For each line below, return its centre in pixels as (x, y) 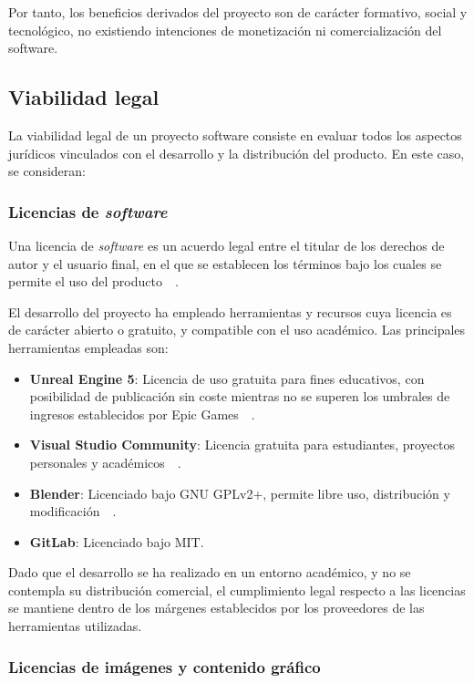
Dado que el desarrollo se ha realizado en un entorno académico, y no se (210, 572)
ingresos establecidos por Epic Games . (142, 414)
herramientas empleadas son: (88, 347)
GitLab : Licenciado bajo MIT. (117, 541)
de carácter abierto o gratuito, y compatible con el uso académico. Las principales (237, 330)
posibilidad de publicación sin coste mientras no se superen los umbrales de (240, 396)
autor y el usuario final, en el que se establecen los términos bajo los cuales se (225, 263)
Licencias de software (88, 211)
